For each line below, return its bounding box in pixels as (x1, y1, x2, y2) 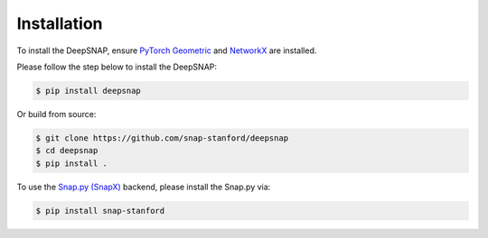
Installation (16, 14, 103, 33)
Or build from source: (16, 108, 97, 119)
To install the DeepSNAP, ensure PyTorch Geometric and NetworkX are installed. (16, 45, 317, 56)
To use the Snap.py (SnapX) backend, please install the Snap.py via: (16, 181, 271, 192)
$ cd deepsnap (35, 145, 99, 156)
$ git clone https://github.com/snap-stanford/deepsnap (35, 133, 289, 143)
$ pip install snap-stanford (35, 206, 165, 215)
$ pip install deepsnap (35, 86, 142, 96)
